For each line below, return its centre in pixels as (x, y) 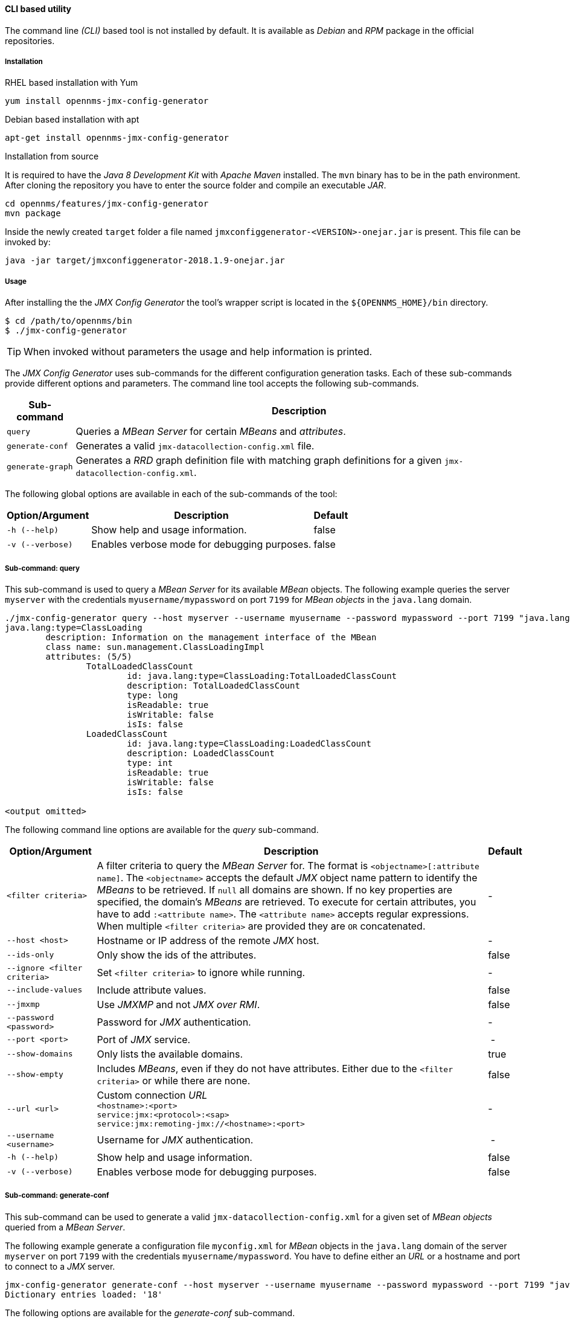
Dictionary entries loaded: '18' (84, 1294)
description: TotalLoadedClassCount (213, 685)
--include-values (45, 990)
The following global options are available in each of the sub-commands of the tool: (171, 494)
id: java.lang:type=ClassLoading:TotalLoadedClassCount (262, 676)
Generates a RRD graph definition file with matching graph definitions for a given (259, 461)
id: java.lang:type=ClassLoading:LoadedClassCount (249, 743)
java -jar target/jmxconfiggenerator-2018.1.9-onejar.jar (145, 261)
